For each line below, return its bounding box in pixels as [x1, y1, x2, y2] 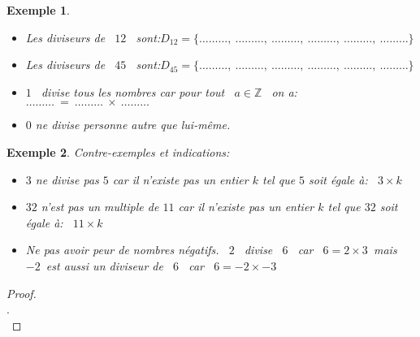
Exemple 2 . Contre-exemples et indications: [6, 143, 230, 160]
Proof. [6, 284, 37, 301]
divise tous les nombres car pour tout [41, 83, 225, 100]
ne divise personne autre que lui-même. [35, 116, 231, 133]
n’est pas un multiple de [41, 198, 159, 215]
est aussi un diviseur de [45, 257, 163, 274]
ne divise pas [35, 171, 99, 188]
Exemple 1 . [6, 2, 70, 18]
